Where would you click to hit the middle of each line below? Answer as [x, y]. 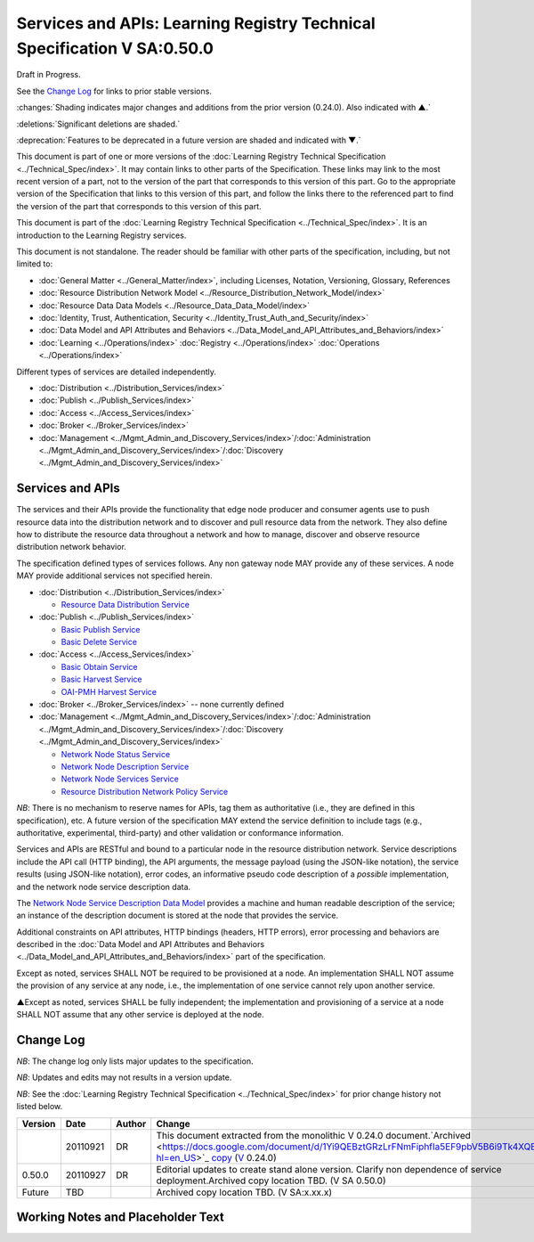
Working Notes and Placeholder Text [120, 1217]
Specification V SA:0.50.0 [115, 48]
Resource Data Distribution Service [125, 604]
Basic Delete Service [99, 642]
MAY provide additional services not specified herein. [114, 576]
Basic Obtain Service [99, 666]
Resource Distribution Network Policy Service [145, 791]
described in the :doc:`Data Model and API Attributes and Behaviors [141, 944]
